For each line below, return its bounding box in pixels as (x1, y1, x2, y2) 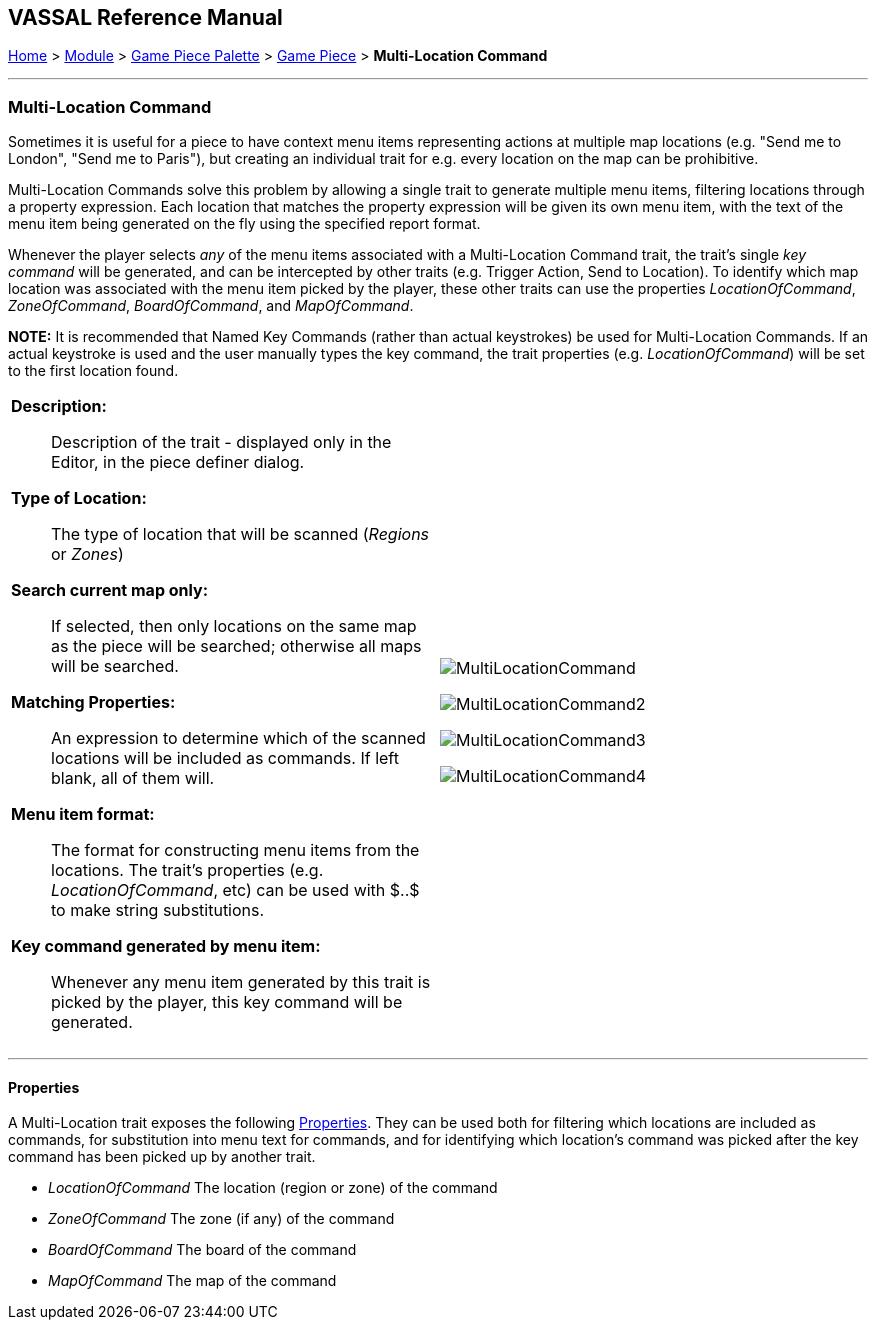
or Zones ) (51, 544, 124, 565)
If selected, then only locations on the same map (51, 616, 417, 637)
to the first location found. (8, 362, 179, 380)
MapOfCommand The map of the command (48, 1272, 337, 1290)
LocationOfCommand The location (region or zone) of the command (48, 1179, 498, 1197)
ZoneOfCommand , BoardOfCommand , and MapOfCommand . (8, 297, 414, 315)
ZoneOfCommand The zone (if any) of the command (48, 1210, 395, 1228)
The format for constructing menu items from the (51, 840, 420, 861)
